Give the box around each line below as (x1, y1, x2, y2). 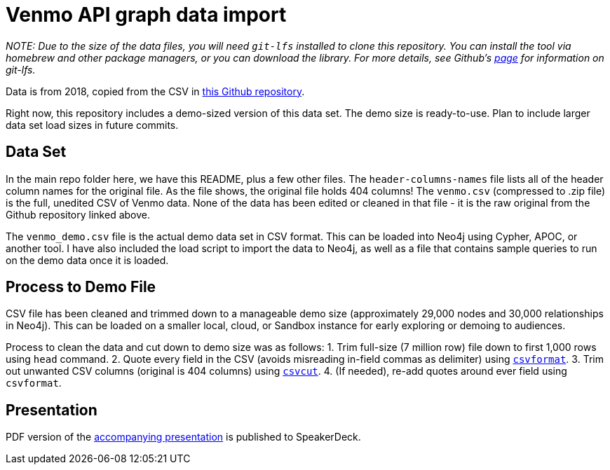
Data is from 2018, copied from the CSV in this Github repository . (6, 85, 305, 97)
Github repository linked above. (6, 208, 151, 221)
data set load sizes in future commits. (6, 118, 179, 131)
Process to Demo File (6, 278, 156, 296)
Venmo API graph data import (6, 3, 287, 27)
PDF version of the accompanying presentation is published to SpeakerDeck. (6, 431, 361, 443)
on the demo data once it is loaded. (6, 254, 169, 266)
